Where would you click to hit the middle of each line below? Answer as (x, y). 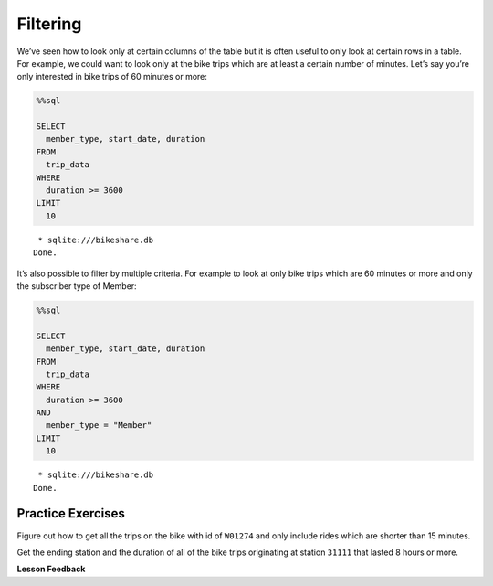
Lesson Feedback (51, 569)
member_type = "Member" (99, 426)
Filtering (49, 24)
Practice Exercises (71, 513)
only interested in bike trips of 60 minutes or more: (112, 77)
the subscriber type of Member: (77, 286)
